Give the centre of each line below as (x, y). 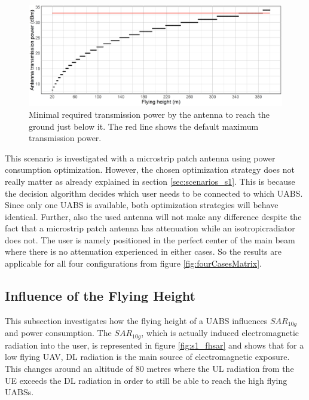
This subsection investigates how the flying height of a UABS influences (136, 320)
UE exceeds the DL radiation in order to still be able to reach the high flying (146, 380)
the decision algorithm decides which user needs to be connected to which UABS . (154, 193)
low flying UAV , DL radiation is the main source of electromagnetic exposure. (147, 357)
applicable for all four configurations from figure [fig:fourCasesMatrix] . (133, 263)
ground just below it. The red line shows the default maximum (144, 126)
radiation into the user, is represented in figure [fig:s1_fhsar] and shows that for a (154, 345)
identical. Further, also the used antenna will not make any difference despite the (153, 216)
